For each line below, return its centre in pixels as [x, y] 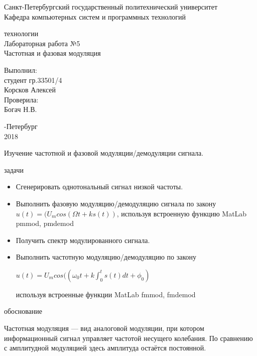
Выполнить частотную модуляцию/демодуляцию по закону [106, 257]
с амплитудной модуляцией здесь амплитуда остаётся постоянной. [105, 348]
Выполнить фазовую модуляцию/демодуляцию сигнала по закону [116, 203]
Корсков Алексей [30, 90]
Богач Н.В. [21, 109]
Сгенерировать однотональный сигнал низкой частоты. [99, 187]
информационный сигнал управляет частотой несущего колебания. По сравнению [128, 338]
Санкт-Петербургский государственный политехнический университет [111, 7]
